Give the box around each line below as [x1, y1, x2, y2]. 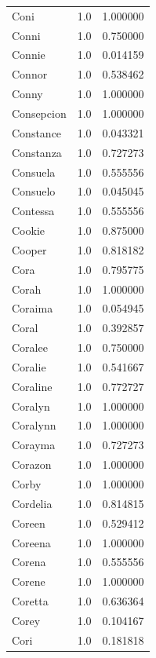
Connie [12, 46, 45, 63]
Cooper [12, 241, 47, 258]
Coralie [12, 358, 46, 375]
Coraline [12, 378, 53, 394]
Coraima [12, 300, 53, 316]
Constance [12, 124, 62, 141]
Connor [12, 66, 48, 82]
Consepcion [12, 104, 67, 121]
